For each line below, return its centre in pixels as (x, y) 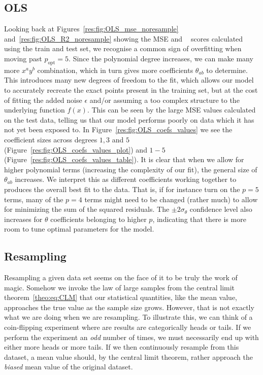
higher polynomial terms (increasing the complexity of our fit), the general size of (131, 169)
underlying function (35, 110)
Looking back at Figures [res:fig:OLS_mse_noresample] (91, 29)
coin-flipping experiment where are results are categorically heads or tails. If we (128, 327)
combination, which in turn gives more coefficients (115, 70)
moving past (23, 58)
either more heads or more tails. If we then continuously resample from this (122, 347)
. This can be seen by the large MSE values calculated (171, 110)
